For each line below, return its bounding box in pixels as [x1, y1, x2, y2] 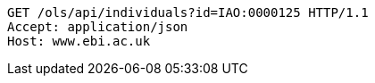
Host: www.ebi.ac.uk [7, 34, 151, 48]
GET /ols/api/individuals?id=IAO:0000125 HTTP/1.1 [7, 5, 369, 20]
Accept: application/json [7, 20, 188, 34]
